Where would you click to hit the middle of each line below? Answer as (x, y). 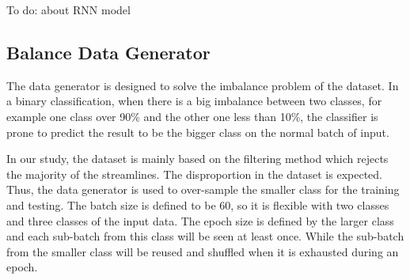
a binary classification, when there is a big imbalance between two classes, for (194, 101)
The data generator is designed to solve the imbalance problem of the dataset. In (203, 85)
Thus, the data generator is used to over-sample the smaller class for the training (203, 189)
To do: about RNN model (68, 9)
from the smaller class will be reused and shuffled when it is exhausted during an (203, 251)
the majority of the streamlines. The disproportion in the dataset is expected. (194, 174)
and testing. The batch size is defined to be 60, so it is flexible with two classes (198, 204)
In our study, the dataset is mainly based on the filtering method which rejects (197, 159)
